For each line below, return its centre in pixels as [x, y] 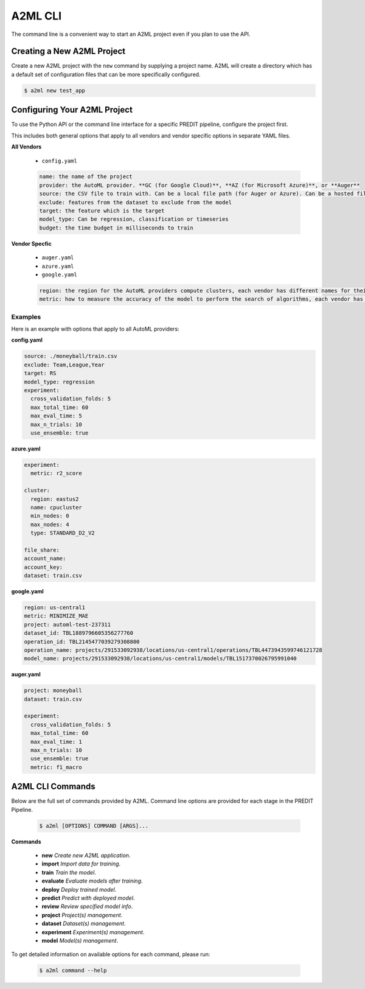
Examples [26, 316]
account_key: [43, 567]
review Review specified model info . [87, 906]
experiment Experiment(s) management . [93, 932]
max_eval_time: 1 [56, 742]
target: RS [40, 373]
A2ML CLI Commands [53, 787]
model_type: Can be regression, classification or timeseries [134, 219]
